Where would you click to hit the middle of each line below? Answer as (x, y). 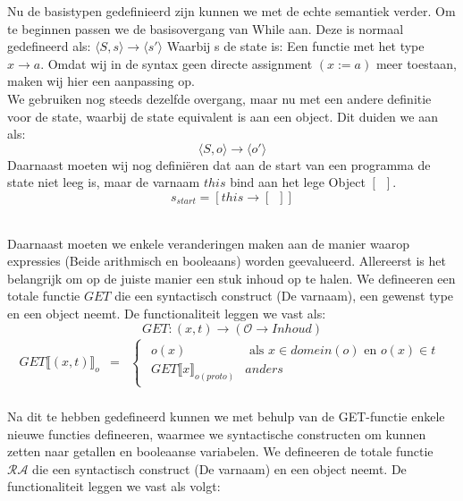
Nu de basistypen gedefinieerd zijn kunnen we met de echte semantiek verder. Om (231, 11)
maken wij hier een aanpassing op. (101, 81)
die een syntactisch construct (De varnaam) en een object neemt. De (219, 468)
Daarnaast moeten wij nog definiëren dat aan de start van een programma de (219, 164)
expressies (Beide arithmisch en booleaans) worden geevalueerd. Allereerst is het (227, 261)
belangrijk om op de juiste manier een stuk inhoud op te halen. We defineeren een (231, 278)
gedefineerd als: (49, 46)
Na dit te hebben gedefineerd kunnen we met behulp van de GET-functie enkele (226, 416)
